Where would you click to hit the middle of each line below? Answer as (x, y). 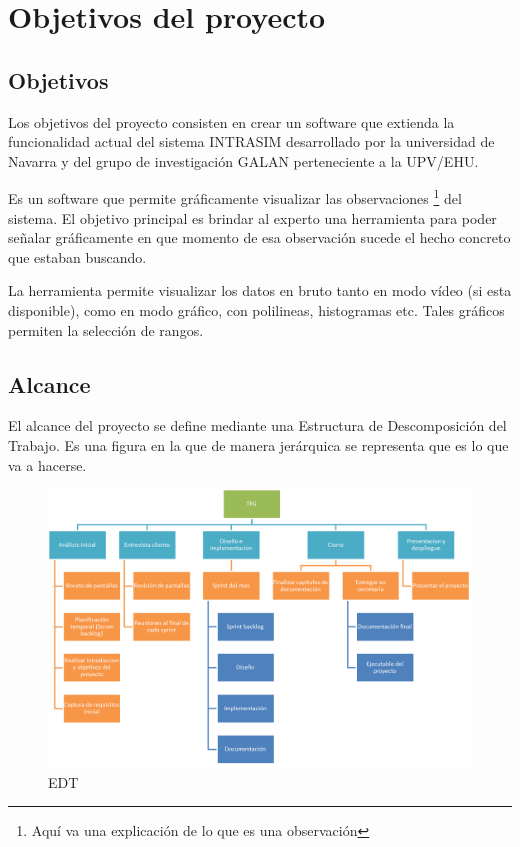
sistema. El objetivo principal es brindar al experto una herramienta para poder (252, 217)
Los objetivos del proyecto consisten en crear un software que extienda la (231, 121)
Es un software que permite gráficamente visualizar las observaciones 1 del (235, 197)
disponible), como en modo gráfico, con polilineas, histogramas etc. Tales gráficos (256, 309)
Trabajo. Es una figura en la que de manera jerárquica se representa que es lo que (258, 444)
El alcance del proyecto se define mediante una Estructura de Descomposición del (257, 425)
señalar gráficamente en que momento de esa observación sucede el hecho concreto (259, 237)
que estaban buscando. (77, 256)
